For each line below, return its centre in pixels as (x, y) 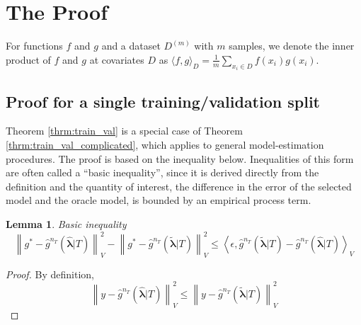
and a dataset (131, 46)
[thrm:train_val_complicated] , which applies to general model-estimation (165, 144)
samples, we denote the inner (292, 46)
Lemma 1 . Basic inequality (66, 223)
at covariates (117, 59)
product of (28, 59)
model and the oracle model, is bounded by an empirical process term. (159, 200)
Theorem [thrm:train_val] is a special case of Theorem (124, 131)
